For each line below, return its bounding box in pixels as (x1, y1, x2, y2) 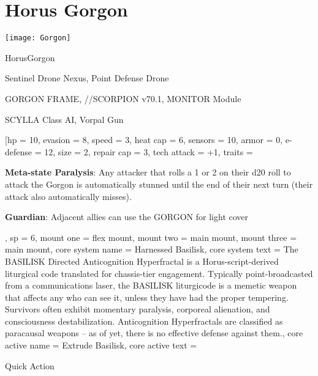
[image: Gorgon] (5, 34, 71, 43)
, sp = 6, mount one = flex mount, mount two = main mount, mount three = (5, 230, 297, 243)
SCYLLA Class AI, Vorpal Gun (5, 112, 124, 125)
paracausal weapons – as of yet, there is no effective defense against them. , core (5, 326, 303, 339)
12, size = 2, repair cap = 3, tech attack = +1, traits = (44, 145, 253, 158)
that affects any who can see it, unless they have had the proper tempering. (5, 290, 289, 303)
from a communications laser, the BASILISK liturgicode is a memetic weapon (5, 279, 297, 292)
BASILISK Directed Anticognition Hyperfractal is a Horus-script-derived (5, 254, 279, 267)
